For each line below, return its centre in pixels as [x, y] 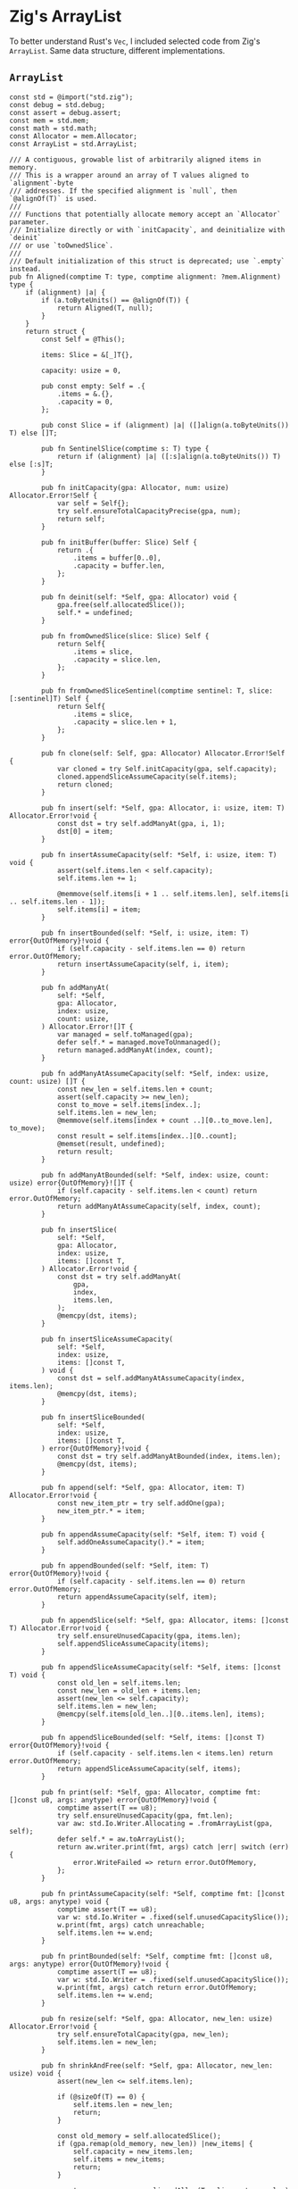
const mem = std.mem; [50, 121]
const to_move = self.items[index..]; [129, 1104]
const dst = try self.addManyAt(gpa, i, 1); [141, 823]
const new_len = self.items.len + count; [135, 1089]
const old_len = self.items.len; [119, 1683]
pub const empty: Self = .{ [93, 386]
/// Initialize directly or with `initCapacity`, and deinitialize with [147, 229]
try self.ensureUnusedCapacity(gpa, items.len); [149, 1636]
